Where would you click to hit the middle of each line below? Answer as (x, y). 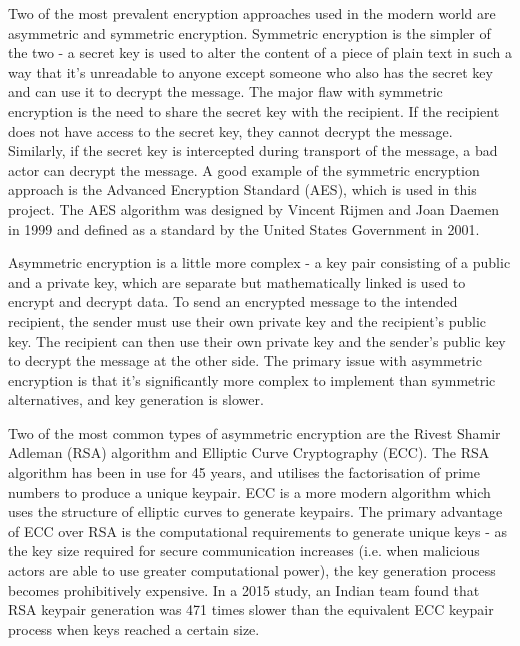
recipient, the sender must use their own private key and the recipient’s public (247, 320)
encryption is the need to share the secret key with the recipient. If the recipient (254, 110)
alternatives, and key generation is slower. (136, 399)
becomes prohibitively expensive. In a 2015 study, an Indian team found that (244, 589)
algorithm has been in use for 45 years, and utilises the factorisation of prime (244, 472)
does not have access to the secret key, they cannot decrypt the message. (230, 130)
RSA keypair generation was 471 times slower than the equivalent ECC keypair (251, 609)
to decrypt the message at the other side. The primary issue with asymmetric (245, 360)
